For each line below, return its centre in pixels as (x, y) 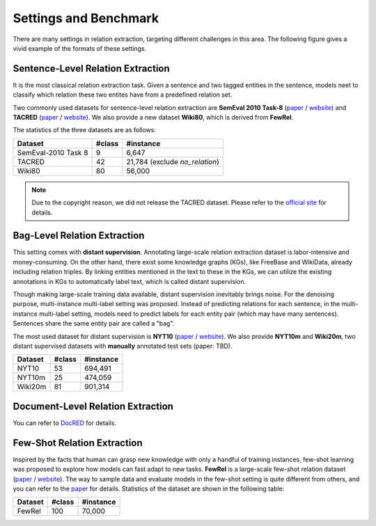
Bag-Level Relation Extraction (79, 236)
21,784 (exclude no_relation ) (173, 161)
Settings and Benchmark (86, 18)
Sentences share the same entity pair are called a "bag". (94, 324)
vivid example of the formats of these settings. (80, 48)
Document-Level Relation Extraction (93, 406)
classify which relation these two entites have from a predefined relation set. (123, 95)
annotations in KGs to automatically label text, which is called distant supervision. (130, 281)
